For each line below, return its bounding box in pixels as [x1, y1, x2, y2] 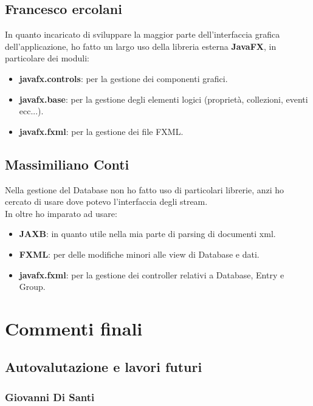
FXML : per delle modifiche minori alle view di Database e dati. [19, 247, 260, 260]
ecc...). [19, 105, 44, 117]
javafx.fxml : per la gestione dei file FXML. [19, 125, 184, 137]
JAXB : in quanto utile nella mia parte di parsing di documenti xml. [19, 227, 276, 240]
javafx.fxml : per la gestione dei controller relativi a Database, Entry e [19, 268, 284, 281]
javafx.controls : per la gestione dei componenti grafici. [19, 72, 228, 84]
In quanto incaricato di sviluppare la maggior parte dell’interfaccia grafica [5, 28, 280, 41]
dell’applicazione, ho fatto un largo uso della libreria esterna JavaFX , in [5, 40, 277, 52]
